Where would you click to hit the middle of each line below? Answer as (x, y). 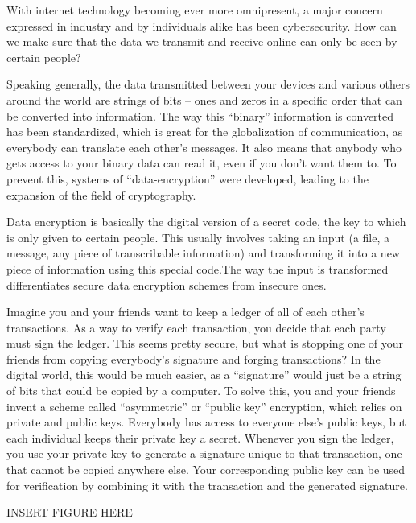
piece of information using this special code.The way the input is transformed (198, 268)
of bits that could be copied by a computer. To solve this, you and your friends (201, 391)
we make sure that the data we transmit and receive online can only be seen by (202, 41)
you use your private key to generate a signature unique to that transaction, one (204, 453)
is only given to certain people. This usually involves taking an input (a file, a (198, 237)
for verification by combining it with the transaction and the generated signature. (207, 485)
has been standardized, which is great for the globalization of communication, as (205, 132)
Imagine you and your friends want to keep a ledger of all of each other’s (185, 312)
